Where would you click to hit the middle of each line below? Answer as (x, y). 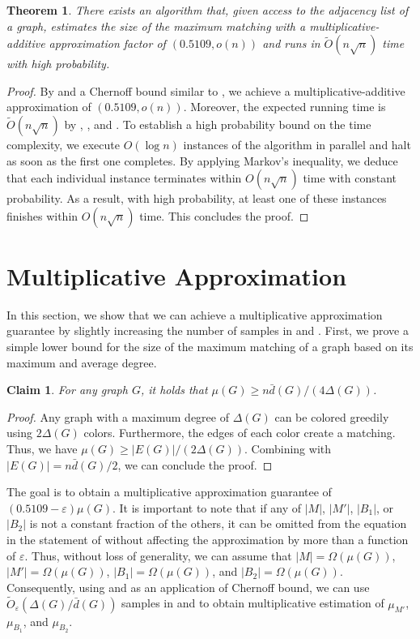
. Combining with (288, 449)
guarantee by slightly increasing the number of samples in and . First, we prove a (208, 330)
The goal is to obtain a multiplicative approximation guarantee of (169, 492)
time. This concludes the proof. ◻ (224, 215)
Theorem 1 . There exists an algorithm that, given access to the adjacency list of (208, 10)
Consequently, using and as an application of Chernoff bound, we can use (188, 587)
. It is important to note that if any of (207, 507)
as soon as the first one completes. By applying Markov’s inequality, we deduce (202, 160)
